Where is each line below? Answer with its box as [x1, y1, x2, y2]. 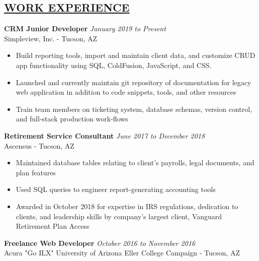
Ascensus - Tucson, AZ [4, 140, 74, 151]
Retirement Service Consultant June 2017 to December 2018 [4, 130, 205, 141]
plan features [16, 167, 56, 177]
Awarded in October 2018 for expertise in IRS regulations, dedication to [16, 201, 238, 211]
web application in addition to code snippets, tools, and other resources [16, 87, 236, 97]
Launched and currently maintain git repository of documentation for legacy [16, 77, 251, 87]
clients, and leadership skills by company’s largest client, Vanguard [16, 211, 222, 221]
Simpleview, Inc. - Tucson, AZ [4, 33, 98, 43]
